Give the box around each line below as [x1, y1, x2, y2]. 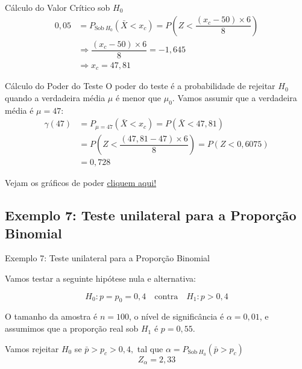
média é [5, 104, 34, 116]
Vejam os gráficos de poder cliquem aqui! [5, 176, 157, 189]
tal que [137, 342, 163, 355]
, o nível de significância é [129, 310, 224, 323]
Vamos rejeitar [5, 342, 59, 355]
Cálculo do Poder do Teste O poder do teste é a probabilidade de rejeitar [5, 79, 275, 92]
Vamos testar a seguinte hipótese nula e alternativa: [5, 272, 196, 285]
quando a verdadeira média [5, 91, 105, 104]
